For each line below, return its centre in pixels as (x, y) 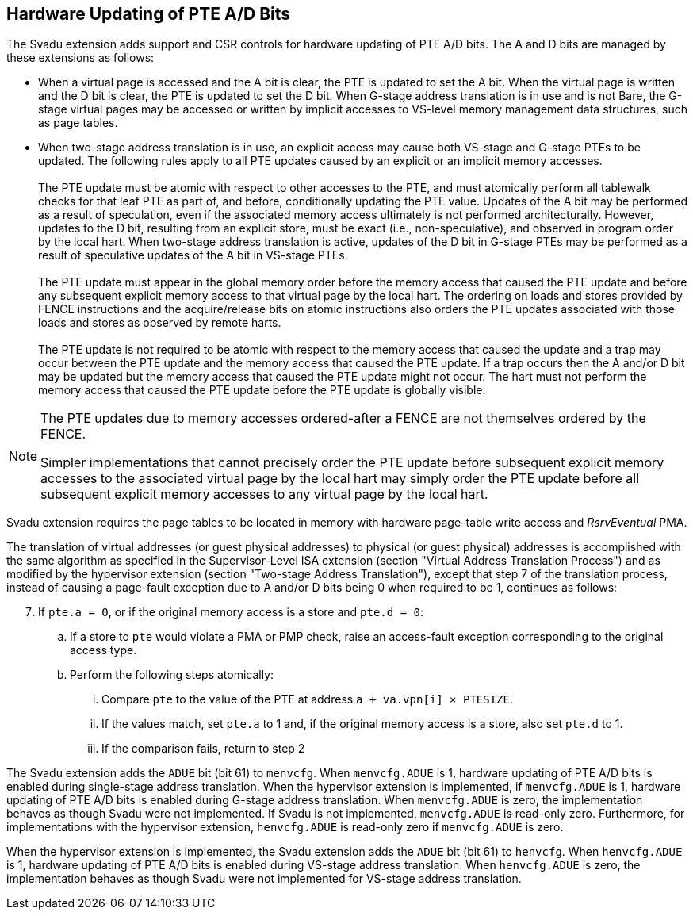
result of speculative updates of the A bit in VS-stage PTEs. (193, 255)
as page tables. (78, 123)
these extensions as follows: (80, 58)
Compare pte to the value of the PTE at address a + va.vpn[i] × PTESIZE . (308, 699)
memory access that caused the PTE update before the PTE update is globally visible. (262, 390)
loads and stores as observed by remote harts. (160, 323)
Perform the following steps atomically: (172, 675)
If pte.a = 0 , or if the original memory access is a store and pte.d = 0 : (231, 612)
